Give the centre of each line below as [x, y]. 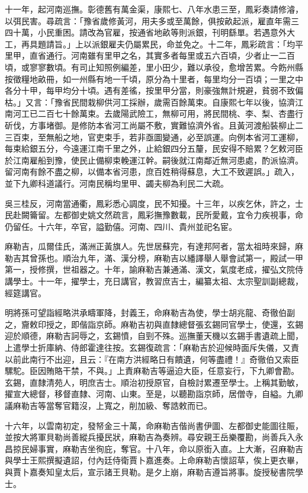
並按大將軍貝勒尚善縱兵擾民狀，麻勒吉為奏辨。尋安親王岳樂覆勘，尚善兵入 [150, 437]
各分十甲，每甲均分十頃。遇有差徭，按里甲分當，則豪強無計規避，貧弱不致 [150, 90]
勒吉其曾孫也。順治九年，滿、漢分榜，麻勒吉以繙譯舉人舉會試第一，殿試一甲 [154, 257]
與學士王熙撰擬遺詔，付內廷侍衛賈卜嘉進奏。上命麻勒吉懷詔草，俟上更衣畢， [154, 460]
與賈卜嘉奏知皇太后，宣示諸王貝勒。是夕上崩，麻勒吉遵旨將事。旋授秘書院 [150, 471]
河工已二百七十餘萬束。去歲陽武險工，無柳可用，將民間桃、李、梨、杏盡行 [158, 113]
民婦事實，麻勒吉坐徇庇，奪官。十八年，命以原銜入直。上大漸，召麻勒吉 [162, 448]
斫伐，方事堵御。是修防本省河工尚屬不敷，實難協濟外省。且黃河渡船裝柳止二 [154, 125]
